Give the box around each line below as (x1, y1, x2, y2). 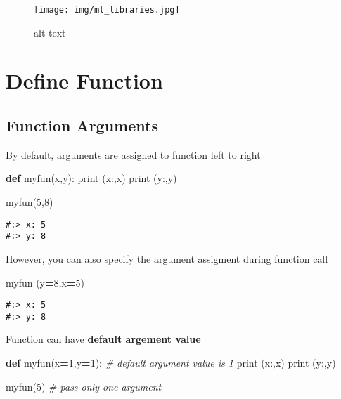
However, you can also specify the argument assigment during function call (6, 251, 328, 266)
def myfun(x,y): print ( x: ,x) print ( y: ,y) (6, 171, 177, 185)
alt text (34, 25, 66, 39)
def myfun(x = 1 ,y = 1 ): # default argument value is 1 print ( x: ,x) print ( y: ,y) (6, 355, 336, 370)
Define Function (6, 66, 163, 95)
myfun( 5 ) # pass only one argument (6, 379, 162, 393)
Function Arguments (6, 115, 158, 136)
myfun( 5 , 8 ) (6, 195, 53, 209)
